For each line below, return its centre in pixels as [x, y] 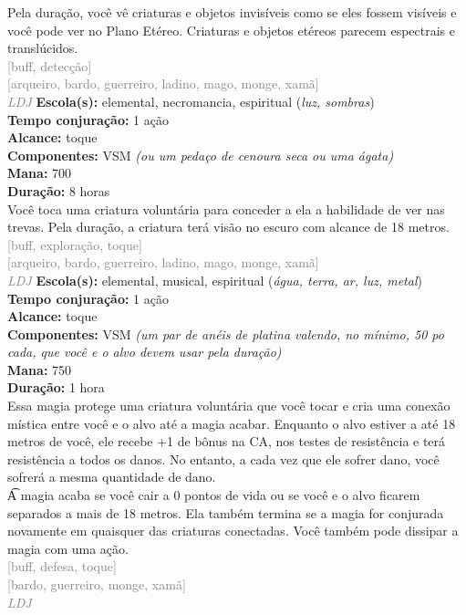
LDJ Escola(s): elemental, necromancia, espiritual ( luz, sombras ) [191, 101]
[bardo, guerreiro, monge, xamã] [97, 584]
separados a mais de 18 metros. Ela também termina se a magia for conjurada [226, 512]
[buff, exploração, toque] [75, 244]
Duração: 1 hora [56, 387]
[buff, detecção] [50, 65]
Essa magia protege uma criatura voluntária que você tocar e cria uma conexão [229, 406]
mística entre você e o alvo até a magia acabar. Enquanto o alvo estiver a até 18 [232, 423]
